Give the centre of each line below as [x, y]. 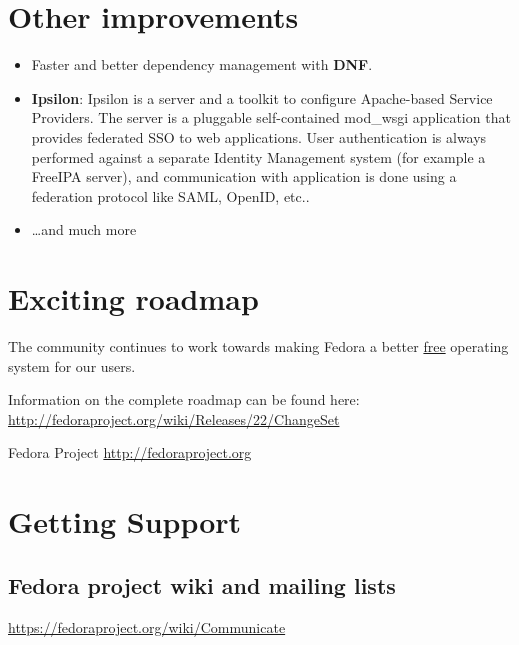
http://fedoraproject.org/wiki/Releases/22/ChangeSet [174, 418]
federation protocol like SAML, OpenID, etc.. [170, 195]
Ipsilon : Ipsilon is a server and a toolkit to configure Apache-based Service [262, 97]
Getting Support [125, 521]
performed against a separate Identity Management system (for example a [258, 156]
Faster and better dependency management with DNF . [202, 64]
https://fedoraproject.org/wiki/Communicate [147, 626]
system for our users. [72, 365]
